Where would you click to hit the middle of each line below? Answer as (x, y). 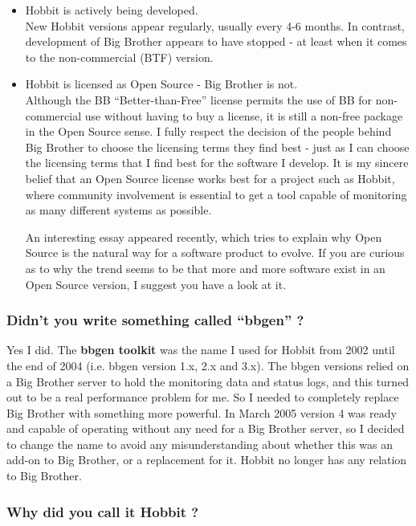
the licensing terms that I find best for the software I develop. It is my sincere (217, 163)
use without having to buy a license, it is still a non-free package (244, 115)
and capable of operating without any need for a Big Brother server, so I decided (206, 428)
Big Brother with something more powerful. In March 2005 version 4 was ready (202, 412)
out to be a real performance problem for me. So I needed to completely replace (203, 397)
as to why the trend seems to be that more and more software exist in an (205, 268)
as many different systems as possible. (118, 210)
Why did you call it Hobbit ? (103, 511)
